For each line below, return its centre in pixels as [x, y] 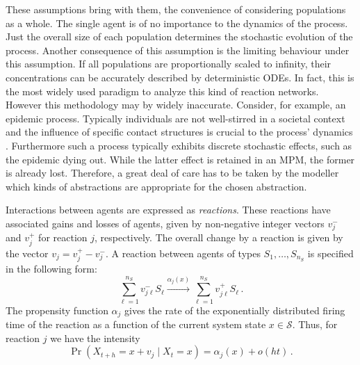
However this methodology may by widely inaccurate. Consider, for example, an [176, 105]
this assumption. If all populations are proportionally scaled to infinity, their [169, 64]
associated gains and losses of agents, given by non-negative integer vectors [165, 223]
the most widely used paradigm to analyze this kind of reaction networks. [162, 91]
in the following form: [51, 269]
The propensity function [57, 310]
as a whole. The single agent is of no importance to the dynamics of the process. [177, 23]
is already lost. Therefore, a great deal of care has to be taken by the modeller [172, 173]
